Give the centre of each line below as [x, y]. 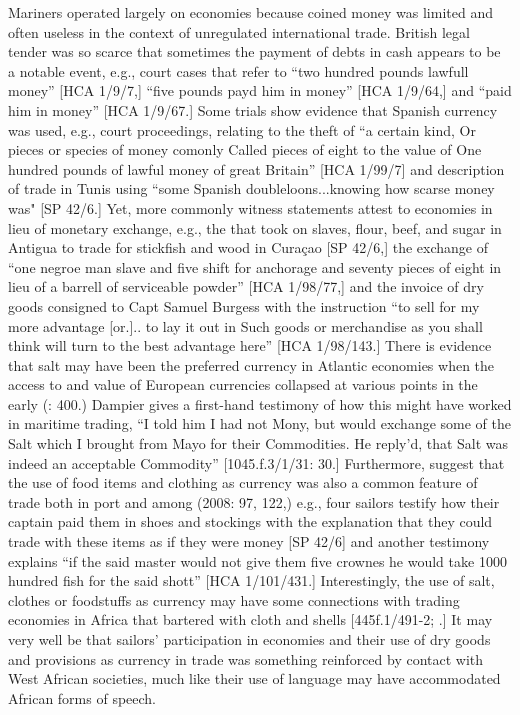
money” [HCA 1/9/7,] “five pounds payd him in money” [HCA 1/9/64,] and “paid [260, 90]
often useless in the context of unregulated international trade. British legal [239, 31]
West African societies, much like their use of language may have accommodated [254, 678]
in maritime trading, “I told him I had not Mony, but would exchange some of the [260, 423]
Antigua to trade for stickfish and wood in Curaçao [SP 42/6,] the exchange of [248, 247]
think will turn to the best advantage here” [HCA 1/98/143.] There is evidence [250, 345]
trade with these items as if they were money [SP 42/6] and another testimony [249, 541]
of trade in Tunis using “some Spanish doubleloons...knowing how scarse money [251, 188]
